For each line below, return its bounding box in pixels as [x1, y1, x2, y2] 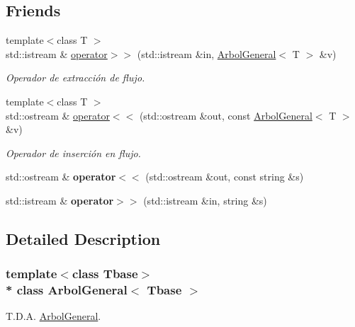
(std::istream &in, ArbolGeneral [137, 46, 276, 61]
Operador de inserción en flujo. [6, 145, 141, 160]
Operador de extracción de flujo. [6, 70, 145, 85]
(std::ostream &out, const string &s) [145, 169, 304, 184]
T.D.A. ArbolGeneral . [6, 309, 101, 323]
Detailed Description [6, 227, 161, 249]
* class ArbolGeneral [6, 281, 128, 299]
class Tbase [72, 265, 138, 282]
